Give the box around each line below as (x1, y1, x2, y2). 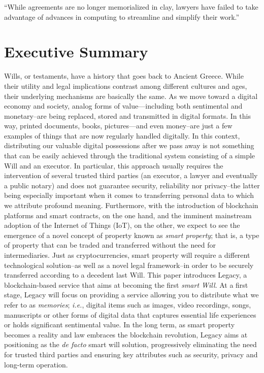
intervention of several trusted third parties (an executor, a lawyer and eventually (4, 170, 258, 181)
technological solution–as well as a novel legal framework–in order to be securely (4, 259, 254, 270)
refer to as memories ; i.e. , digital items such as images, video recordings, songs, (4, 299, 251, 310)
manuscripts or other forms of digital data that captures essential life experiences (4, 309, 256, 320)
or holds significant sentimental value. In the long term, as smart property (4, 319, 235, 330)
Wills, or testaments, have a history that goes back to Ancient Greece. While (4, 71, 244, 81)
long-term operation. (4, 359, 68, 369)
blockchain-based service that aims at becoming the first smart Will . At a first (4, 279, 248, 290)
